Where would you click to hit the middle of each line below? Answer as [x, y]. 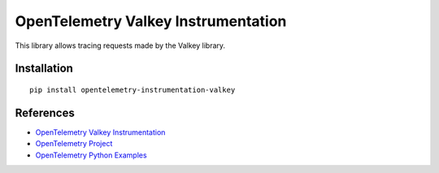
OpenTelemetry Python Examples [91, 155]
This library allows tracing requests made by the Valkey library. [120, 45]
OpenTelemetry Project [74, 144]
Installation [44, 69]
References [45, 112]
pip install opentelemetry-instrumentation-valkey [133, 90]
